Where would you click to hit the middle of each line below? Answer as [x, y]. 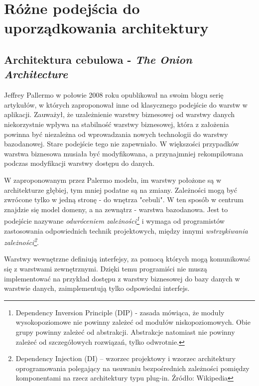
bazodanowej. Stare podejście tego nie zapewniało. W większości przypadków [122, 144]
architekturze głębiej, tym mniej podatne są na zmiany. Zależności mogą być [121, 190]
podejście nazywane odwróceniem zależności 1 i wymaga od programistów [114, 220]
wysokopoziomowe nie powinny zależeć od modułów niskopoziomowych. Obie [133, 322]
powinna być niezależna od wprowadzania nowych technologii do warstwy [116, 134]
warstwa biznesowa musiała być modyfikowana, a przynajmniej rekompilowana [124, 153]
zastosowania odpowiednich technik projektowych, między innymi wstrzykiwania [126, 230]
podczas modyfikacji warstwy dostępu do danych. [79, 163]
